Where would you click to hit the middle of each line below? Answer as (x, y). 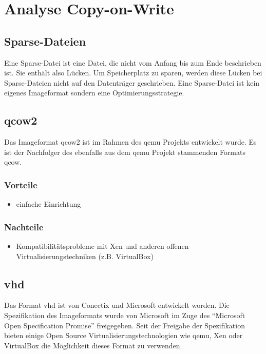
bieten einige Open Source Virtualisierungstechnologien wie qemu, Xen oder (123, 335)
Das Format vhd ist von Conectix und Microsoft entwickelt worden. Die (117, 305)
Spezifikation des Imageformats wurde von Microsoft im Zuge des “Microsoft (125, 315)
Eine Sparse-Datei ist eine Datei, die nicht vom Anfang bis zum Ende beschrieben (133, 62)
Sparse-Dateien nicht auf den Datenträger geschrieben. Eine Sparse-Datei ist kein (132, 82)
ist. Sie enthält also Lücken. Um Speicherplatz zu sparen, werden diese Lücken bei (133, 73)
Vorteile (21, 184)
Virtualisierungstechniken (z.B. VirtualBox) (85, 256)
